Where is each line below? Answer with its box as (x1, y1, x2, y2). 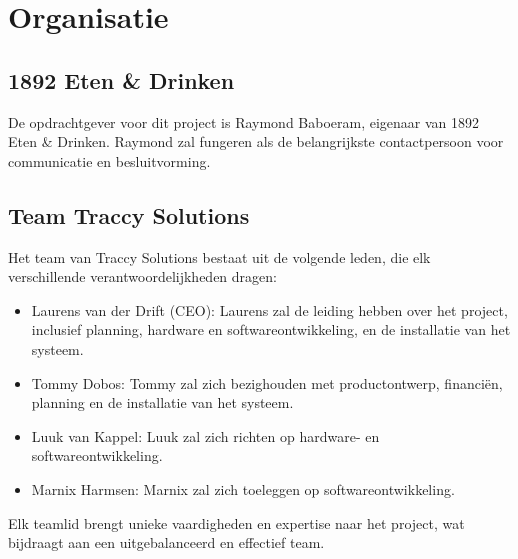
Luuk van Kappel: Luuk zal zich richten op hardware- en (31, 425, 380, 446)
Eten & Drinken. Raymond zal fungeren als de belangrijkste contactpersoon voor (8, 131, 504, 152)
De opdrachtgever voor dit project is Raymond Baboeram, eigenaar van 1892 (8, 111, 480, 132)
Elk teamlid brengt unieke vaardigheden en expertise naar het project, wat (8, 512, 465, 533)
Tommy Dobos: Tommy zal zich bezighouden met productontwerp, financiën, (31, 372, 503, 393)
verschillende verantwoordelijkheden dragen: (8, 266, 277, 287)
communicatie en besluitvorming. (8, 150, 211, 171)
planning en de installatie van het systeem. (31, 392, 294, 413)
